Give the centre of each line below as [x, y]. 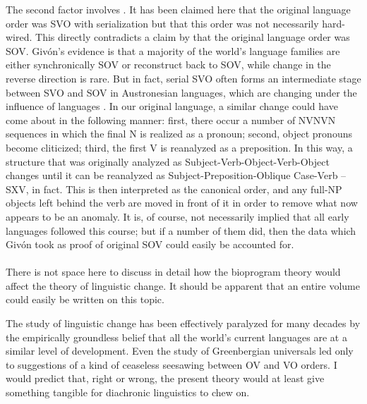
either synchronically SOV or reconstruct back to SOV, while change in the [168, 65]
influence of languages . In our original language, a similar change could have [172, 106]
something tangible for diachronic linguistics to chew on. [128, 392]
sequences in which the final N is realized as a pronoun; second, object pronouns [179, 134]
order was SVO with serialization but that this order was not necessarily [162, 23]
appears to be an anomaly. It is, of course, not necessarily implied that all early [178, 216]
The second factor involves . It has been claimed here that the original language [178, 9]
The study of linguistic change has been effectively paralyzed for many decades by [183, 323]
